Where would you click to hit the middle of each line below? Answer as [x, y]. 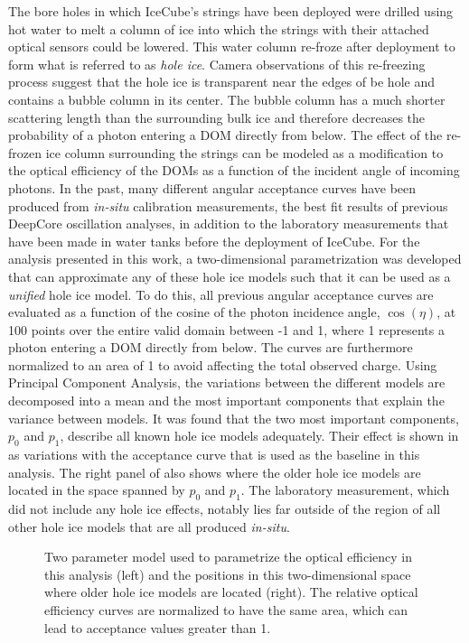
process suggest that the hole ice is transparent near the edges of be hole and [221, 82]
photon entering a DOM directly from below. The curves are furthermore [211, 347]
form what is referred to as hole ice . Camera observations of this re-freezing [217, 64]
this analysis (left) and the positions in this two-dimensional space [228, 574]
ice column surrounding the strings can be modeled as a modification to [244, 152]
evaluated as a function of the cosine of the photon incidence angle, [194, 312]
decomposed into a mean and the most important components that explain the [226, 401]
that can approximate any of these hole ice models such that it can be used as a [230, 276]
